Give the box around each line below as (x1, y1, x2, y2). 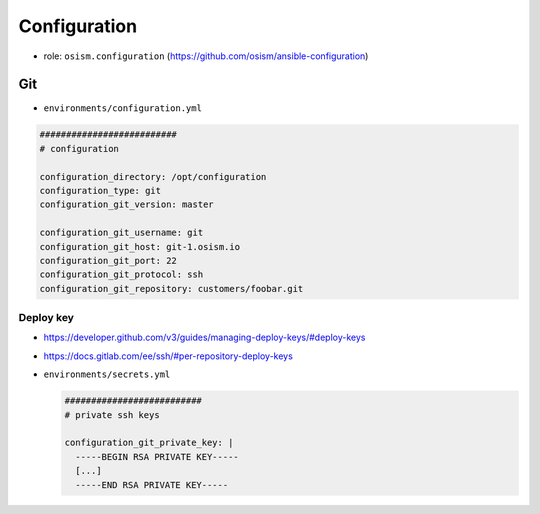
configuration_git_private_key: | (64, 437, 234, 449)
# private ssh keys (64, 409, 160, 420)
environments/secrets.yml (43, 369, 171, 380)
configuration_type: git (39, 185, 162, 196)
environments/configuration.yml (43, 103, 202, 114)
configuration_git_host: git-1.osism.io (39, 241, 240, 252)
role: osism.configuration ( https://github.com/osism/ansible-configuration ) (43, 50, 369, 62)
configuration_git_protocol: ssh (39, 269, 204, 280)
